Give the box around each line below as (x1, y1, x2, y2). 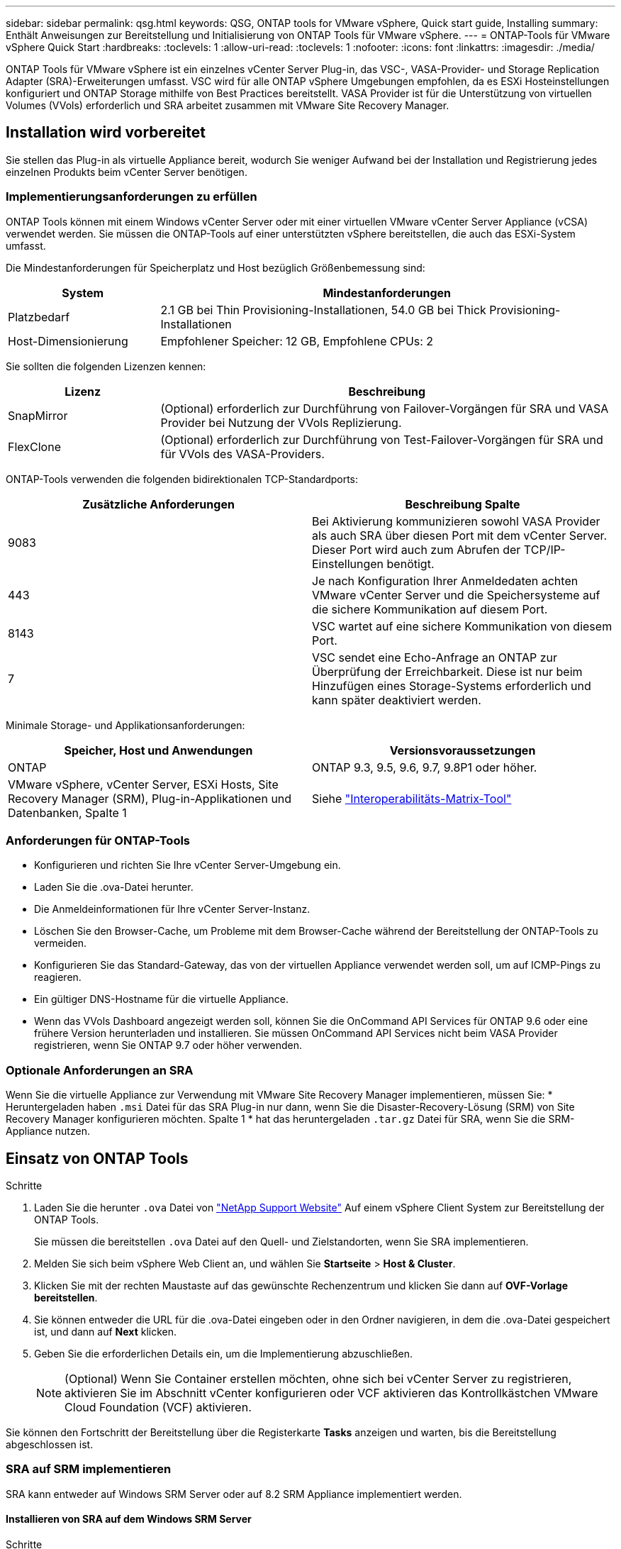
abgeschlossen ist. (6, 1438, 94, 1450)
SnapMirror (8, 408, 68, 423)
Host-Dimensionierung (8, 333, 128, 348)
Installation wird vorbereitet (6, 123, 206, 142)
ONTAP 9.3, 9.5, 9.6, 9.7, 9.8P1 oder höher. (312, 760, 537, 774)
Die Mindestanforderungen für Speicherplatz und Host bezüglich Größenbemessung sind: (6, 261, 425, 274)
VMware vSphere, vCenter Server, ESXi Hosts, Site (8, 777, 279, 792)
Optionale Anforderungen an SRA (6, 1062, 194, 1077)
